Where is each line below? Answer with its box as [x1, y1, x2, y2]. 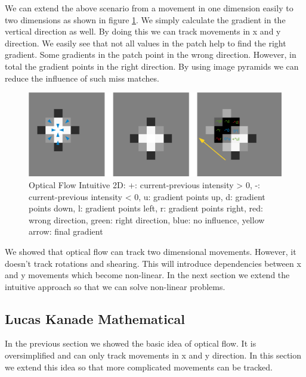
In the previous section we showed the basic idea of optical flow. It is [5, 337, 256, 350]
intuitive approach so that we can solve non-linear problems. [5, 280, 225, 292]
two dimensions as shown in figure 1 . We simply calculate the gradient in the [5, 13, 286, 26]
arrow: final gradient [29, 225, 103, 238]
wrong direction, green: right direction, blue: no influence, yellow [29, 213, 265, 226]
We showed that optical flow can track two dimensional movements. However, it [5, 245, 296, 257]
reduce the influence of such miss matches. [5, 71, 159, 84]
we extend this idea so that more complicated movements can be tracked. [5, 360, 273, 373]
